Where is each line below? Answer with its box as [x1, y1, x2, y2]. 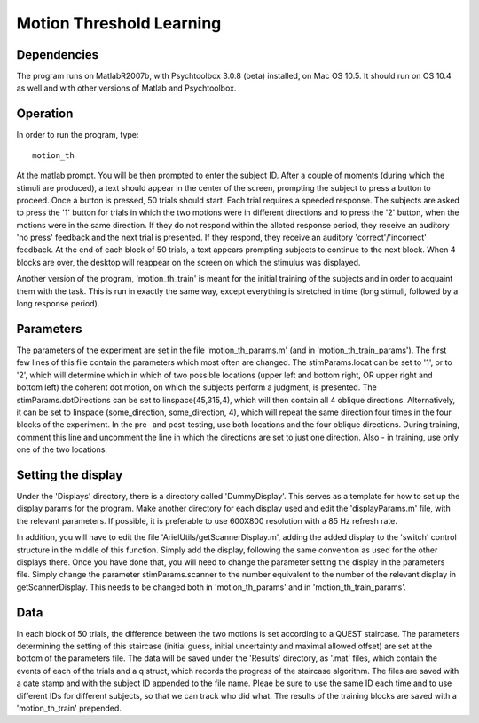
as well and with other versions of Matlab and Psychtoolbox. [16, 83, 237, 93]
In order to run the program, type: [16, 130, 139, 140]
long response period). [16, 298, 100, 309]
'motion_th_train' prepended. [16, 703, 122, 713]
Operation [16, 107, 74, 122]
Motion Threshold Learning [16, 13, 222, 33]
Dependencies [16, 47, 99, 62]
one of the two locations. [16, 444, 108, 455]
